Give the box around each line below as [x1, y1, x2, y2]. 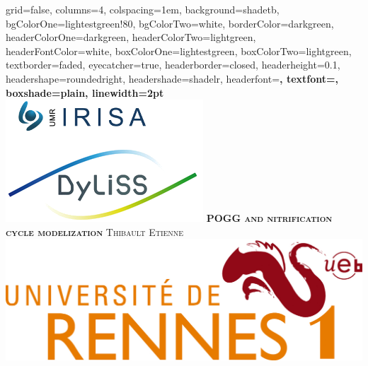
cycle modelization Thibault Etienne [6, 224, 184, 239]
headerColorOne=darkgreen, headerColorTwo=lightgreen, [6, 30, 256, 45]
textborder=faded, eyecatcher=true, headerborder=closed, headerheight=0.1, [6, 57, 340, 72]
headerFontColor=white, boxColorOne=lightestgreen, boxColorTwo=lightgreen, [6, 43, 352, 58]
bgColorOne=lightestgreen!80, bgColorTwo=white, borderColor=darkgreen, [6, 16, 334, 30]
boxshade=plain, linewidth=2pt [6, 85, 164, 100]
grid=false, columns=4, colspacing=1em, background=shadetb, [6, 2, 280, 16]
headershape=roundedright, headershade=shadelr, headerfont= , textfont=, [6, 71, 339, 85]
